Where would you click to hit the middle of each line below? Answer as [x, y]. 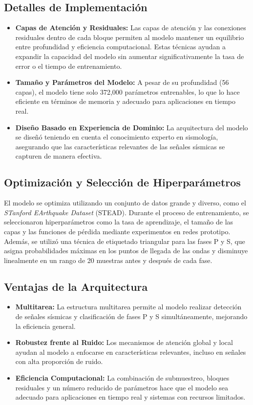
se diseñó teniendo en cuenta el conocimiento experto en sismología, [117, 137]
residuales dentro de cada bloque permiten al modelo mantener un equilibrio [130, 37]
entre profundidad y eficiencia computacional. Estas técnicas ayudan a [121, 47]
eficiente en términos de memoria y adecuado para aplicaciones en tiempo [125, 101]
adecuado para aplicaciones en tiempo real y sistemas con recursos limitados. [130, 397]
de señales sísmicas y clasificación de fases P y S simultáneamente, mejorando [131, 316]
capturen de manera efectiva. [59, 156]
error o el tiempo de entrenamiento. [69, 66]
